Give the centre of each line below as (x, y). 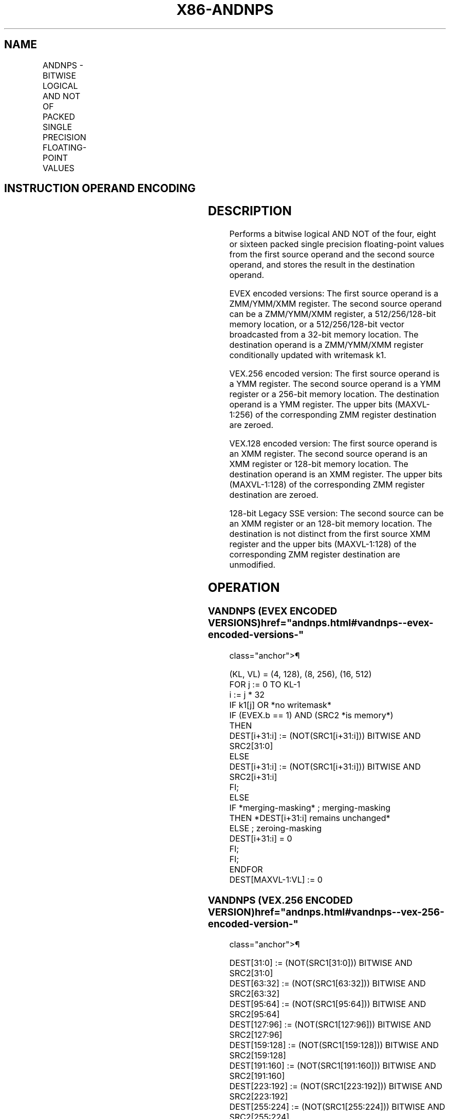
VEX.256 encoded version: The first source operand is (334, 374)
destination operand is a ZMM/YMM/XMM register (326, 345)
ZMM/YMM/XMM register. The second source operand (335, 304)
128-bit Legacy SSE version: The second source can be (336, 514)
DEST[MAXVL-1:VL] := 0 (276, 879)
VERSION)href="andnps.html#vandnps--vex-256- (326, 912)
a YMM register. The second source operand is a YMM (335, 384)
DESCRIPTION (250, 211)
